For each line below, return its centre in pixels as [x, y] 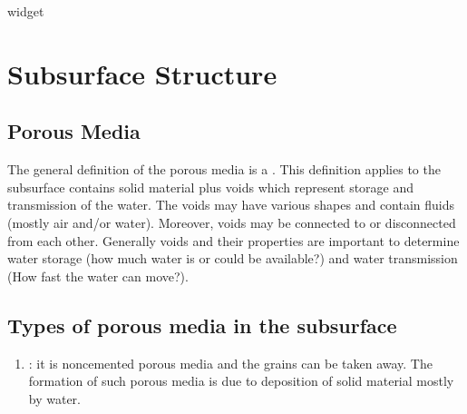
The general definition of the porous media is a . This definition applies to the [224, 169]
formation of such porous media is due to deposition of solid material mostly [241, 381]
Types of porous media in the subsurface [202, 325]
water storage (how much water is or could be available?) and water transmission [233, 258]
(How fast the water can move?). [98, 276]
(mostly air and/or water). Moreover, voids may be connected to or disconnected [232, 222]
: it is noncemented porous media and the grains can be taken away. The [230, 363]
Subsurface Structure [142, 73]
